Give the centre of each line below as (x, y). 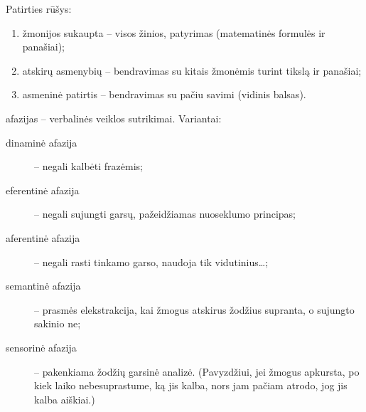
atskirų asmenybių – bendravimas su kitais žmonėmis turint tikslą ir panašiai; (192, 70)
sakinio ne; (58, 323)
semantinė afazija (43, 286)
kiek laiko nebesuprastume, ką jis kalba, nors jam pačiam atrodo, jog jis (191, 385)
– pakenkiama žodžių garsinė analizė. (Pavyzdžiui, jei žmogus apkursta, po (197, 371)
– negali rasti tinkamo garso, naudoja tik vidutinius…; (151, 262)
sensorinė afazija (41, 347)
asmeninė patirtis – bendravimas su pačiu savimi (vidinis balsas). (164, 94)
